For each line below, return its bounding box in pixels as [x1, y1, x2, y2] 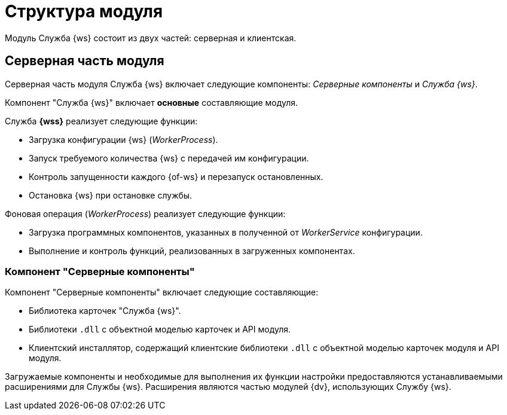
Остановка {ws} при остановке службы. [29, 190, 193, 200]
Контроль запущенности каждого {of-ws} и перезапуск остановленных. [29, 171, 323, 182]
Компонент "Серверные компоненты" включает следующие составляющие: [5, 287, 319, 298]
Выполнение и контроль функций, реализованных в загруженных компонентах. [29, 245, 355, 256]
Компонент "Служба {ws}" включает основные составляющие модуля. [5, 97, 298, 108]
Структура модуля [5, 1, 163, 22]
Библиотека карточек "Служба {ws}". [29, 306, 181, 316]
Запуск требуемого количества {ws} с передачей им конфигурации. [29, 152, 309, 163]
